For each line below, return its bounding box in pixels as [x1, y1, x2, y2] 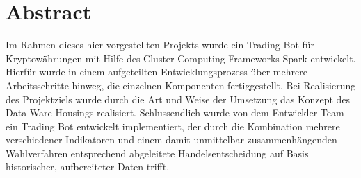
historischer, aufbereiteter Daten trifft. [6, 159, 170, 174]
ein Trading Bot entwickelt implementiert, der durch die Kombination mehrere [6, 118, 340, 133]
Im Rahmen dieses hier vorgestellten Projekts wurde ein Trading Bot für [6, 37, 315, 52]
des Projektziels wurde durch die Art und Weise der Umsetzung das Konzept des [6, 91, 351, 106]
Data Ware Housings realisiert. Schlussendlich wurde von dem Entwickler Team [6, 105, 344, 120]
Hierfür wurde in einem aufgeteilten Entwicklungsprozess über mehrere [6, 64, 307, 79]
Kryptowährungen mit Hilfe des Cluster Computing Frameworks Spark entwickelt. [6, 51, 356, 65]
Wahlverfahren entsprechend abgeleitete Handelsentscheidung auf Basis [6, 145, 309, 160]
